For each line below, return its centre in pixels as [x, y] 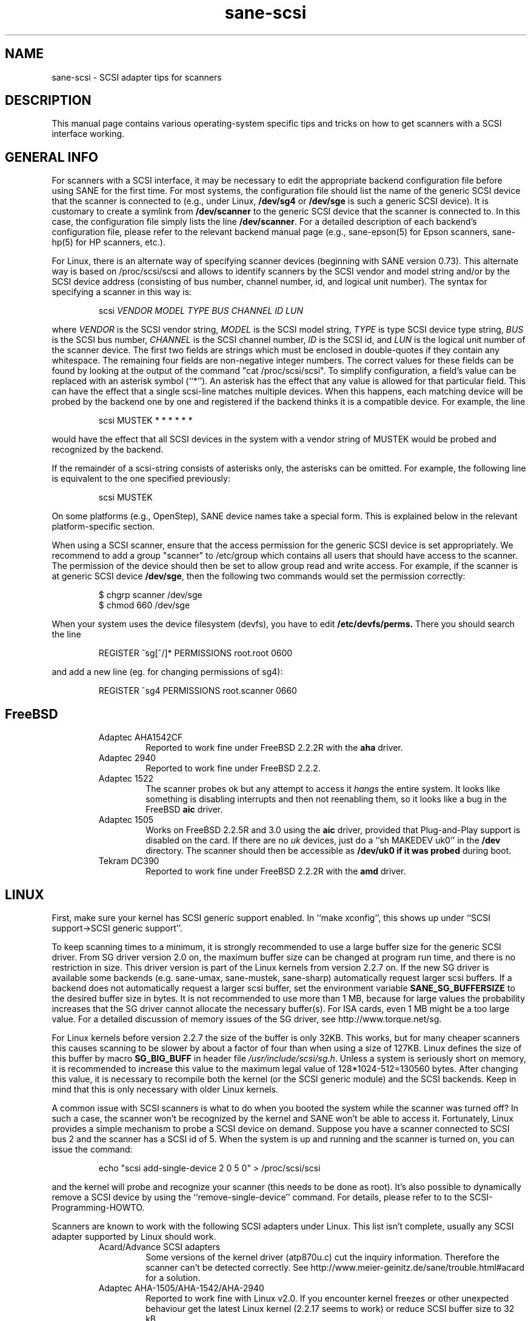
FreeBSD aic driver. [184, 810]
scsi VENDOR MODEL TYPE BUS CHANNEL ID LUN [201, 311]
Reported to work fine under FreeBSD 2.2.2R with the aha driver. [274, 748]
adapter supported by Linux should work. [134, 1236]
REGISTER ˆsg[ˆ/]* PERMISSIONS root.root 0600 [195, 653]
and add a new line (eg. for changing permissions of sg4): [167, 672]
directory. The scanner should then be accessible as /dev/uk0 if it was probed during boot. [329, 851]
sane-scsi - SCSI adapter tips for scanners [137, 77]
